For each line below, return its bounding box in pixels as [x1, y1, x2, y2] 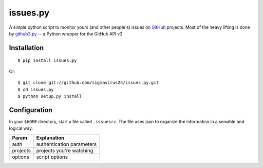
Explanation [36, 134, 65, 141]
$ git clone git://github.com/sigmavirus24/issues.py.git [18, 80, 159, 85]
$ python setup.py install [18, 93, 82, 99]
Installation [9, 44, 44, 52]
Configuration [9, 106, 53, 114]
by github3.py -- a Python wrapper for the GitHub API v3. [9, 31, 124, 36]
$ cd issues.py [18, 86, 54, 92]
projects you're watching [36, 147, 94, 154]
